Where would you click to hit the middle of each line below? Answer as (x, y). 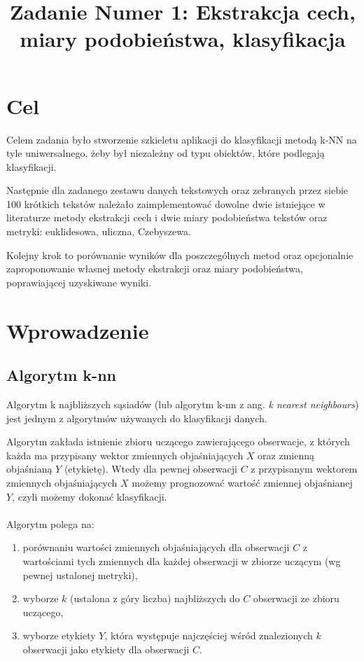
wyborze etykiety (59, 635)
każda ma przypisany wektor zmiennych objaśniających (125, 455)
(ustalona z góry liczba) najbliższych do (155, 598)
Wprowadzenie (78, 330)
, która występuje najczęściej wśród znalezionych (209, 635)
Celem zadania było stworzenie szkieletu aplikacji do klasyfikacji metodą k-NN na (182, 139)
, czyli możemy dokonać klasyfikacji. (90, 496)
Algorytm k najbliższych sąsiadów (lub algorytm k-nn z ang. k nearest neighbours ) (183, 404)
